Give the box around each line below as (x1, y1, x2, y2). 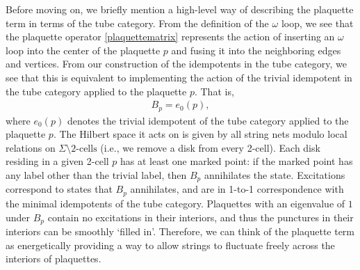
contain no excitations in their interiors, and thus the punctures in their (47, 209, 354, 224)
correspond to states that (6, 182, 113, 196)
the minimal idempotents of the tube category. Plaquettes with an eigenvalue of (6, 196, 345, 210)
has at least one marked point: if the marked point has (120, 154, 353, 168)
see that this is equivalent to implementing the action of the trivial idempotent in (6, 70, 352, 84)
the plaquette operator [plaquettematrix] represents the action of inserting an (6, 29, 335, 44)
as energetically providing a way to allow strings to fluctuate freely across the (6, 237, 335, 252)
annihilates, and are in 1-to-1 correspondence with (130, 182, 344, 196)
